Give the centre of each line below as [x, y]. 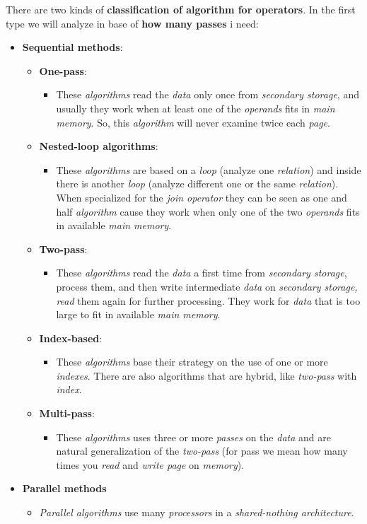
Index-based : [71, 338]
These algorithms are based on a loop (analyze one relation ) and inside [209, 169]
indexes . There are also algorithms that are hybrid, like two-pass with [206, 375]
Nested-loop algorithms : [99, 146]
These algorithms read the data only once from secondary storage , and [208, 94]
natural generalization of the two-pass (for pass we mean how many [202, 451]
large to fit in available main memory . [138, 314]
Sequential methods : [72, 47]
